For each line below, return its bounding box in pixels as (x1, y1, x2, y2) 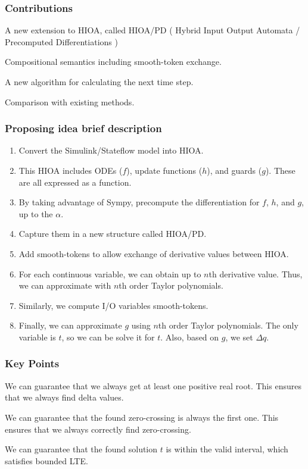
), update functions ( (126, 164, 203, 176)
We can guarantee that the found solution (5, 443, 158, 455)
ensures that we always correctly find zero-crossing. (5, 423, 191, 435)
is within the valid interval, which (166, 443, 288, 455)
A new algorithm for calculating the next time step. (5, 76, 194, 87)
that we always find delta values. (5, 391, 124, 404)
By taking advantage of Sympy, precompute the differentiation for (18, 196, 260, 208)
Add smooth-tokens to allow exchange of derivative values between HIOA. (18, 247, 289, 259)
